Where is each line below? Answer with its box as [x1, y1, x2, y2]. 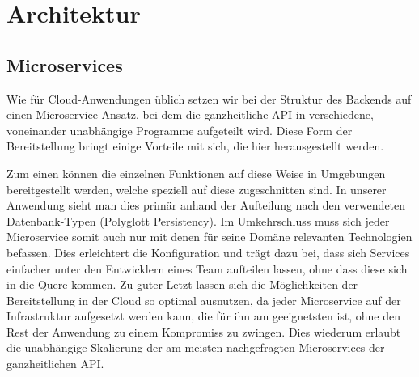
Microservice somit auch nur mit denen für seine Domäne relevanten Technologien [6, 228, 413, 245]
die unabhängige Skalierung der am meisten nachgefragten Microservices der [6, 339, 385, 356]
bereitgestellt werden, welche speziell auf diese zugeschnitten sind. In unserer [6, 180, 387, 197]
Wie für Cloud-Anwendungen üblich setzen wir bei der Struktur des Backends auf [6, 90, 412, 107]
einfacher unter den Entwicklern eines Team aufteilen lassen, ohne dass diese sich [6, 260, 408, 277]
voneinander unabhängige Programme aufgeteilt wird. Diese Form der [6, 121, 353, 138]
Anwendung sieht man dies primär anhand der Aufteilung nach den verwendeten [6, 197, 406, 214]
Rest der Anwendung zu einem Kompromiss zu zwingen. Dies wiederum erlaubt [6, 323, 401, 340]
